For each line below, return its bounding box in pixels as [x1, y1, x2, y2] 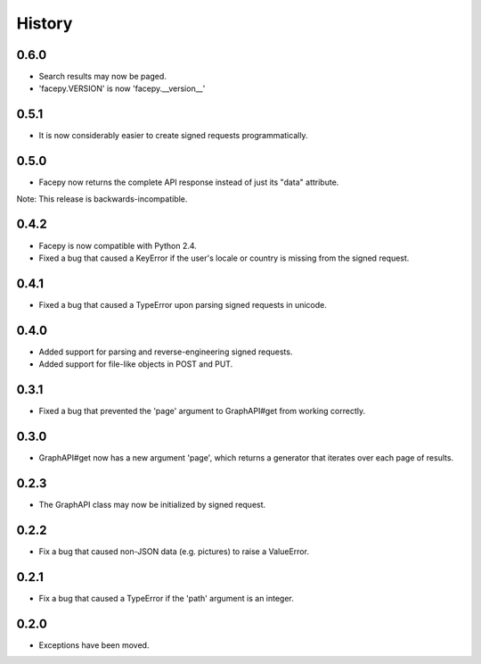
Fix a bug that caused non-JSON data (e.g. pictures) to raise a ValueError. [38, 545, 309, 557]
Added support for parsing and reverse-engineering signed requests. [38, 346, 293, 357]
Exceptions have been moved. [38, 639, 150, 651]
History [16, 13, 73, 33]
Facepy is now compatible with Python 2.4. [38, 240, 198, 251]
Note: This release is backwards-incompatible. [16, 193, 188, 204]
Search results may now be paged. [38, 71, 167, 82]
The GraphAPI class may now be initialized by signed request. [38, 499, 266, 510]
